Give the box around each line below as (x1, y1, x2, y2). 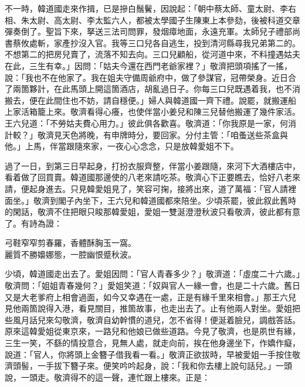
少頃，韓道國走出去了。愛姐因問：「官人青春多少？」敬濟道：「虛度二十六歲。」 (5, 268, 300, 280)
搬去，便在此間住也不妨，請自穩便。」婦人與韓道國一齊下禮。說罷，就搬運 (5, 94, 288, 106)
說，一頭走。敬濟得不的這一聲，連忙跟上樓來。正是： (5, 371, 210, 383)
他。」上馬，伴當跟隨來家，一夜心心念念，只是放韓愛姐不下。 (5, 140, 239, 152)
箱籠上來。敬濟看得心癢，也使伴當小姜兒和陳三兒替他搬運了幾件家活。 (29, 105, 300, 118)
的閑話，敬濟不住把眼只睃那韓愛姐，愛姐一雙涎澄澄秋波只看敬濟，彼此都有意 (5, 206, 300, 218)
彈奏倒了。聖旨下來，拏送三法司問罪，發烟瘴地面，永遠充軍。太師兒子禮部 (5, 25, 292, 37)
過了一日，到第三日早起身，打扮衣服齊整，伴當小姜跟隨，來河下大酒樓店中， (5, 159, 300, 172)
